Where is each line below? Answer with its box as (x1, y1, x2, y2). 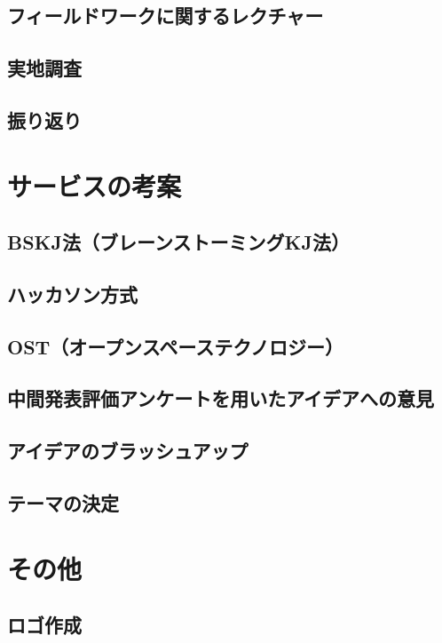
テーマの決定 (7, 489, 119, 517)
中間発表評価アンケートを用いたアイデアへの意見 (7, 385, 435, 412)
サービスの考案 (7, 167, 182, 203)
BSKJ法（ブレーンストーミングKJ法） (7, 228, 350, 256)
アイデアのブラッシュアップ (7, 437, 249, 464)
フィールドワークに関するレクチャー (7, 2, 324, 29)
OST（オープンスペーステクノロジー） (7, 332, 343, 360)
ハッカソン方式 (7, 280, 138, 307)
